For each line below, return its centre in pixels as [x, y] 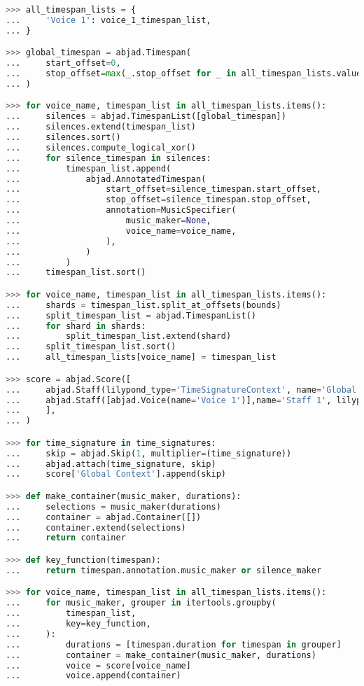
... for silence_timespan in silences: [108, 158]
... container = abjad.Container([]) [104, 517]
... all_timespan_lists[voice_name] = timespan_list [141, 357]
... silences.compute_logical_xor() [101, 147]
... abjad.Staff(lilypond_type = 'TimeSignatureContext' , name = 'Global [181, 390]
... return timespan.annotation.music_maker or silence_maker [164, 570]
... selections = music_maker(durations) [113, 506]
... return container [66, 538]
